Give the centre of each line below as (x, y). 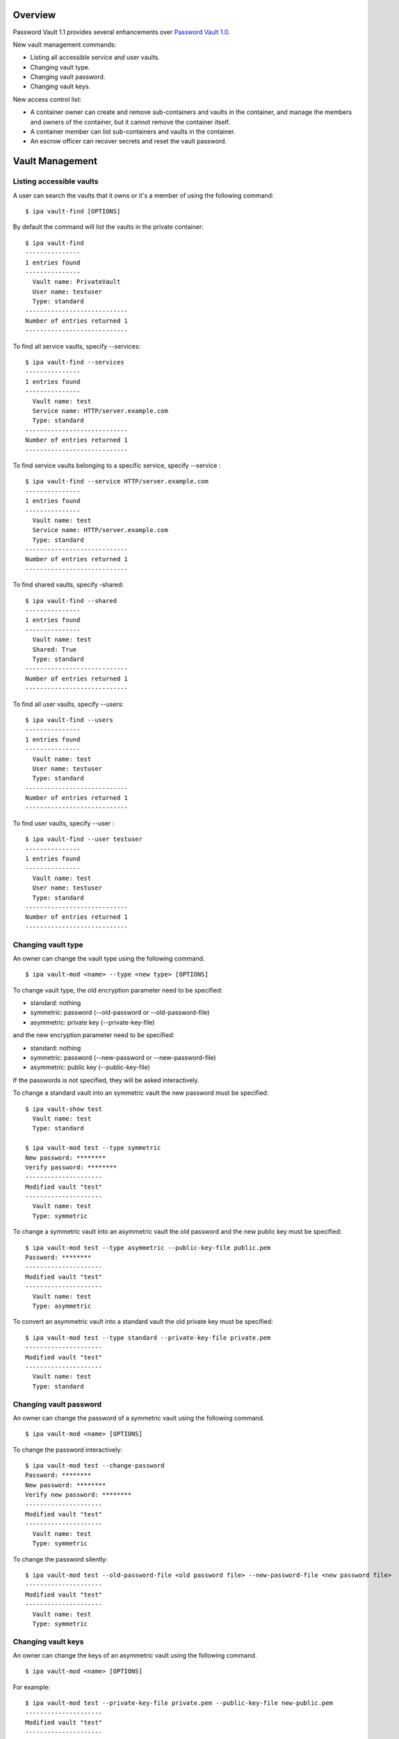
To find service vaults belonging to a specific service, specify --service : (117, 465)
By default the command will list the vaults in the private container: (108, 227)
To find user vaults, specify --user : (64, 823)
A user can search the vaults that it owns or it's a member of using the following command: (143, 195)
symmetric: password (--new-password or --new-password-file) (123, 1058)
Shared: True (55, 649)
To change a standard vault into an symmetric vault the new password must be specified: (141, 1093)
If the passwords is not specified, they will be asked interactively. (106, 1080)
